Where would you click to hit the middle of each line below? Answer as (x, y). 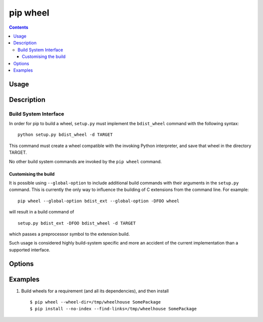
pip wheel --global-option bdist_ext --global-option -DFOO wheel (99, 201)
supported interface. (30, 250)
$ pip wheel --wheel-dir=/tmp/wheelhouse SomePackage (95, 302)
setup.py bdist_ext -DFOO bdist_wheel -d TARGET (77, 223)
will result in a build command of (42, 212)
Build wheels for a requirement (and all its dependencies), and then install (95, 291)
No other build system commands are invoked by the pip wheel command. (85, 161)
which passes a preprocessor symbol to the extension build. (69, 234)
